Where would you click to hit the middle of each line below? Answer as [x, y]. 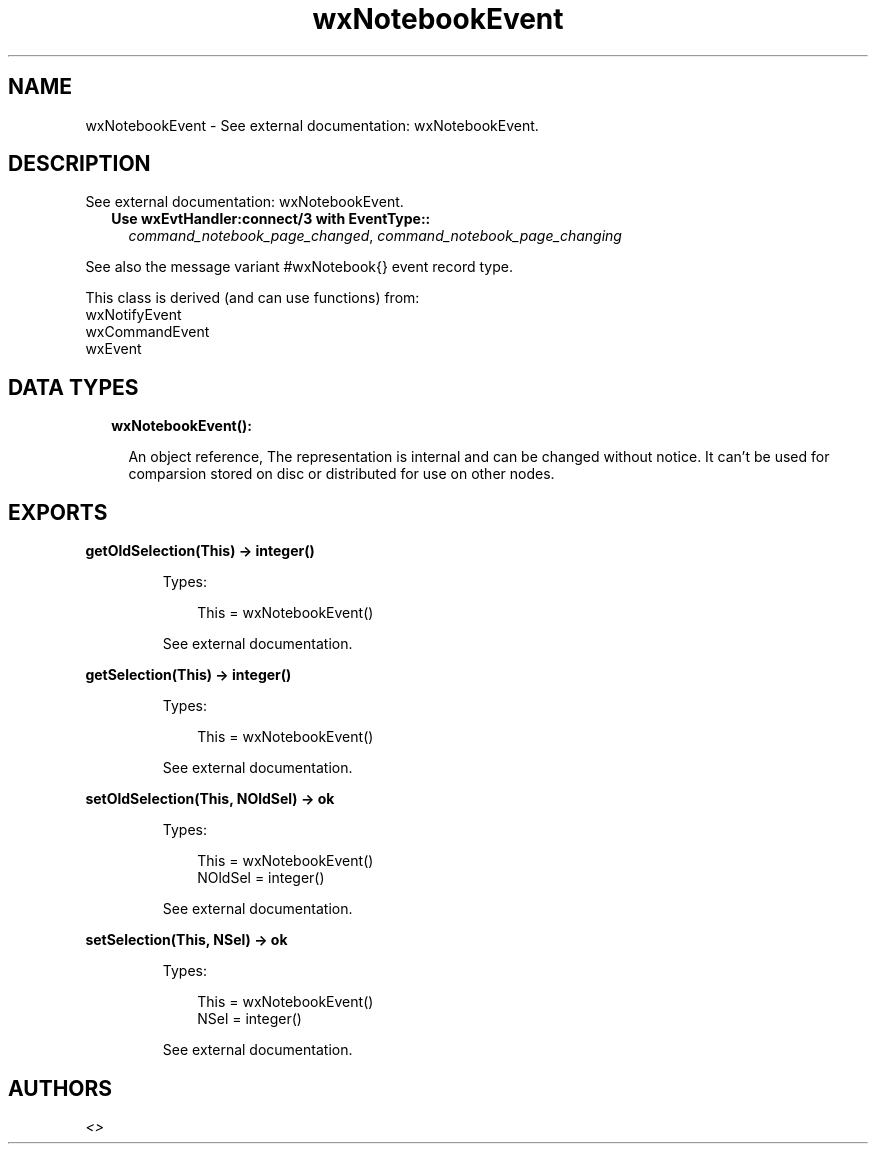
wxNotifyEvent [133, 315]
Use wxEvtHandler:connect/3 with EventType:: [271, 219]
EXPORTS [58, 512]
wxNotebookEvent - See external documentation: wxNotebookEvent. [312, 125]
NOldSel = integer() [261, 878]
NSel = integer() [249, 1019]
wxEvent [113, 349]
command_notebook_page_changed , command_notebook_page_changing [375, 236]
